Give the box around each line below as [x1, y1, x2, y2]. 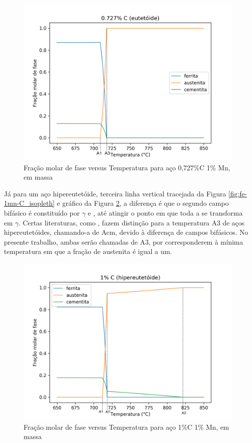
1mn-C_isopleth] [4, 198, 55, 208]
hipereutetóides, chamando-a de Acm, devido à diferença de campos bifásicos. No [4, 227, 248, 237]
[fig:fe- [228, 188, 247, 198]
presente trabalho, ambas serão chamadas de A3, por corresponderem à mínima [4, 236, 243, 247]
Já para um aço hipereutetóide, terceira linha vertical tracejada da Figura [4, 188, 226, 198]
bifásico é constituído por [4, 207, 80, 218]
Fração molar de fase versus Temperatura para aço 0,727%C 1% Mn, [24, 162, 230, 172]
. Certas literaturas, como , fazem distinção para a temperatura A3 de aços [18, 217, 245, 227]
